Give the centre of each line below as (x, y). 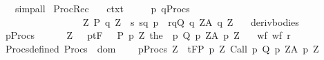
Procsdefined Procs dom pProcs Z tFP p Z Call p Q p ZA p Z (162, 48)
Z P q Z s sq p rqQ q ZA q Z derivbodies (191, 21)
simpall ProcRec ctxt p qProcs (102, 8)
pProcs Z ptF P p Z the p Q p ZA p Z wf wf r (148, 35)
